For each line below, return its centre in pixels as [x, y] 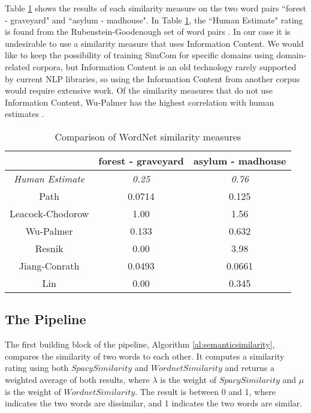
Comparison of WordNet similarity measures [148, 136]
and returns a [250, 368]
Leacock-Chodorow [49, 213]
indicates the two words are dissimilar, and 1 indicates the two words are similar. [154, 403]
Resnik [49, 248]
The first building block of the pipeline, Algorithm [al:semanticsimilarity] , [140, 344]
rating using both [37, 368]
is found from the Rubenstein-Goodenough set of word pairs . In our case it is [148, 32]
